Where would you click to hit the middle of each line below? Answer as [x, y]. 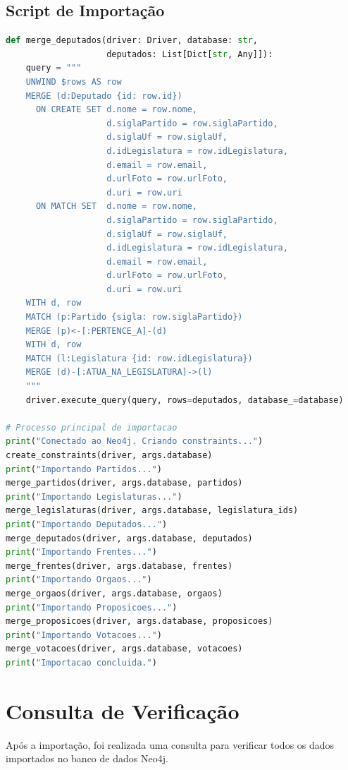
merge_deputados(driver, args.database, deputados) [129, 538]
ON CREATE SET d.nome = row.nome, [117, 110]
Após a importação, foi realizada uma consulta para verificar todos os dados [170, 744]
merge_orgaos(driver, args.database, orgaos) [114, 593]
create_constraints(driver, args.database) [109, 456]
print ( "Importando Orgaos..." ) [79, 580]
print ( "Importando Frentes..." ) [81, 552]
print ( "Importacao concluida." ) [81, 662]
